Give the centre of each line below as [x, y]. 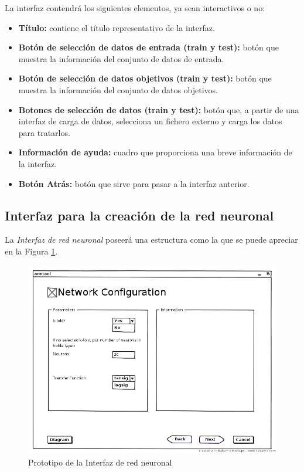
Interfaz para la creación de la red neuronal [139, 215]
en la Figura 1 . [31, 251]
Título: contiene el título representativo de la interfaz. [117, 27]
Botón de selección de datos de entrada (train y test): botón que [148, 47]
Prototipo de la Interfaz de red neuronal [100, 462]
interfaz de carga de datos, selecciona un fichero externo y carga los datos [150, 121]
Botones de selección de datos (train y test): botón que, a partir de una [159, 109]
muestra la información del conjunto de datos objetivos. [118, 89]
